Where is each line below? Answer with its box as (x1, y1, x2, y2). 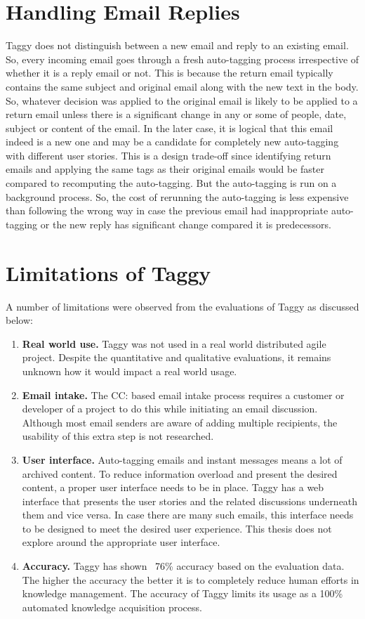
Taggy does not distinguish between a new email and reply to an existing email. (6, 38, 349, 53)
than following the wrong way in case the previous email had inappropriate (6, 203, 328, 218)
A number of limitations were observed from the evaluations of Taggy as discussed (6, 299, 359, 313)
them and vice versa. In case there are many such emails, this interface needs (22, 507, 354, 522)
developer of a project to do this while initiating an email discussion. (22, 401, 318, 416)
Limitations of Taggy (6, 258, 211, 287)
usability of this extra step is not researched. (22, 429, 214, 443)
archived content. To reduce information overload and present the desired (22, 466, 338, 481)
